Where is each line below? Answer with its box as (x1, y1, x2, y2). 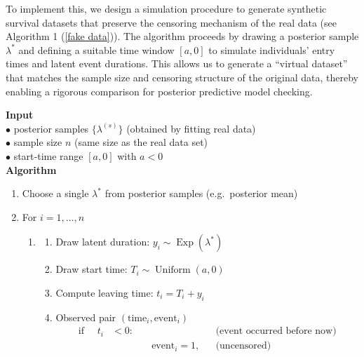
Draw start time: (55, 262, 128, 276)
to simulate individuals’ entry (208, 42, 335, 57)
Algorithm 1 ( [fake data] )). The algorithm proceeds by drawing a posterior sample (6, 29, 359, 43)
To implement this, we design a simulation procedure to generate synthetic (6, 1, 327, 15)
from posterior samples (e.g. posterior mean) (105, 186, 298, 201)
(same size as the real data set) (74, 135, 208, 149)
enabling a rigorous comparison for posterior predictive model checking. (6, 83, 313, 98)
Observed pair (55, 309, 116, 324)
